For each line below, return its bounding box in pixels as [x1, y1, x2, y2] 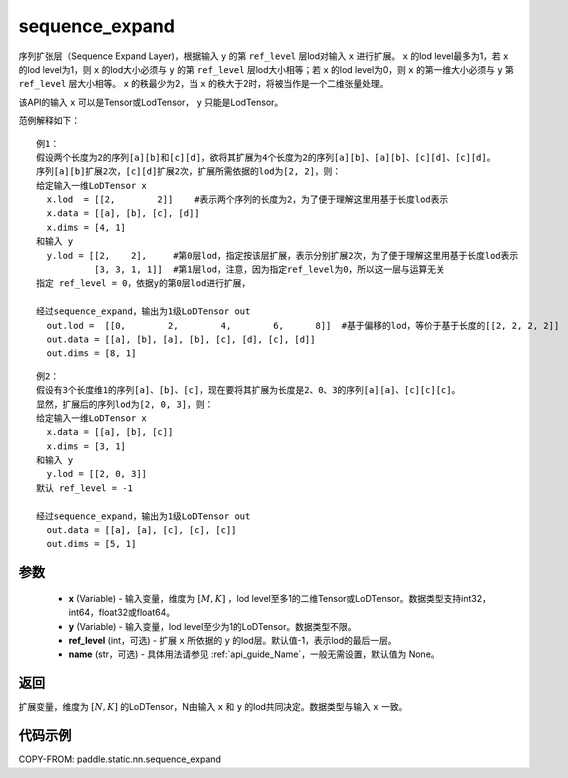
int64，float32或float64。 [68, 606, 175, 619]
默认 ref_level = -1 [36, 482, 134, 494]
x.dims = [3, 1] [46, 440, 127, 452]
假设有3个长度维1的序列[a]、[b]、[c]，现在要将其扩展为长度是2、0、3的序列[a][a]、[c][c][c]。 [36, 385, 461, 396]
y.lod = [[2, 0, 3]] [46, 468, 148, 480]
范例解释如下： [18, 115, 80, 127]
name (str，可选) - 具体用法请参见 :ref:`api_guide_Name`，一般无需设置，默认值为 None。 [68, 648, 440, 660]
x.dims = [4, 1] [46, 221, 127, 233]
